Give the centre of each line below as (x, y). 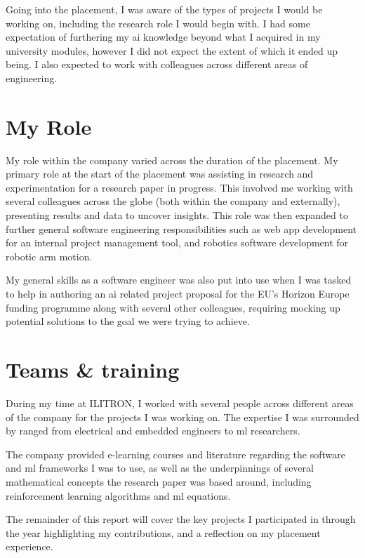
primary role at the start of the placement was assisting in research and (160, 174)
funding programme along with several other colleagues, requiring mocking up (173, 307)
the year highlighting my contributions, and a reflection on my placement (163, 532)
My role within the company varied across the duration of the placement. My (172, 160)
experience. (29, 546)
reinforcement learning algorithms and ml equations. (118, 495)
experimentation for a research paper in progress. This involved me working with (179, 187)
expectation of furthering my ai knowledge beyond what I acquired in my (163, 37)
